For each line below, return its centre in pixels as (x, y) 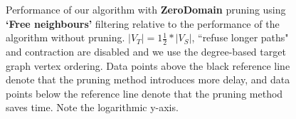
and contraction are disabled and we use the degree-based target (146, 52)
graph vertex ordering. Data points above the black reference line (148, 65)
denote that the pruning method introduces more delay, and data (148, 79)
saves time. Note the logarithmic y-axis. (92, 107)
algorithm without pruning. (65, 37)
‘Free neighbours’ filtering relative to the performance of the (143, 23)
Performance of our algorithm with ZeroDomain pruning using (146, 9)
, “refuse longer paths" (240, 37)
